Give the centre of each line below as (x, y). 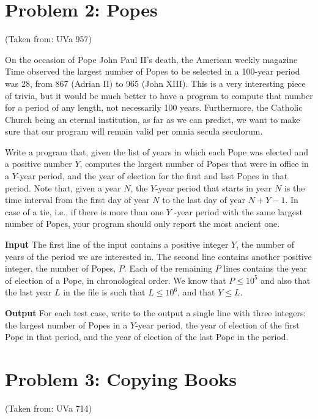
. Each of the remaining (168, 268)
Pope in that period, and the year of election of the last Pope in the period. (147, 337)
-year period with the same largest (238, 211)
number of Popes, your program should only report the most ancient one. (142, 224)
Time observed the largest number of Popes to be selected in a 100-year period (153, 71)
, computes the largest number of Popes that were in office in (194, 164)
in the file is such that (104, 292)
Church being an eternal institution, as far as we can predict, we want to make (153, 119)
